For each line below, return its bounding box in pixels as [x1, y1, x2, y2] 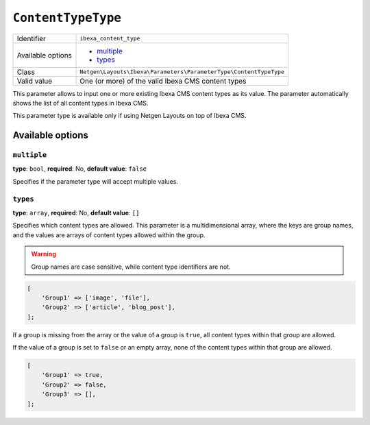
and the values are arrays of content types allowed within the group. [12, 230, 206, 239]
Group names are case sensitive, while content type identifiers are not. [31, 263, 231, 271]
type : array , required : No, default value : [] [12, 209, 140, 217]
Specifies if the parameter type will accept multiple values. [12, 177, 178, 185]
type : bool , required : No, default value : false [12, 165, 147, 173]
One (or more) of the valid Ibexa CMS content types [79, 76, 247, 86]
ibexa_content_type [79, 35, 140, 42]
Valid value [16, 76, 53, 86]
